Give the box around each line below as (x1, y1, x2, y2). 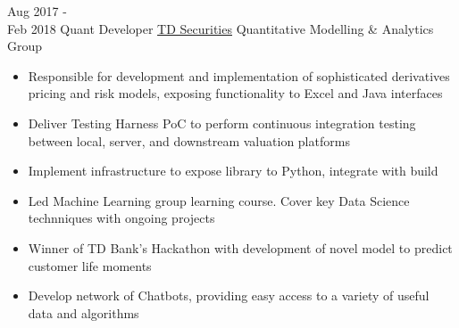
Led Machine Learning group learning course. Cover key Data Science (28, 191, 410, 209)
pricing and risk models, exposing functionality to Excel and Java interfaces (28, 84, 443, 102)
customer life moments (28, 256, 152, 275)
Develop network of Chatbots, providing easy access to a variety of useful (28, 286, 430, 305)
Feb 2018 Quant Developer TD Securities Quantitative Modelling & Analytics (7, 19, 434, 37)
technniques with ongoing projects (28, 209, 215, 227)
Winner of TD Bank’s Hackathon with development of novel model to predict (28, 238, 453, 257)
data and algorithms (28, 303, 139, 322)
